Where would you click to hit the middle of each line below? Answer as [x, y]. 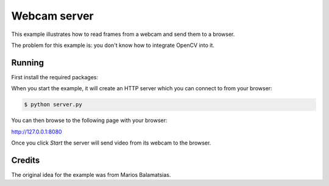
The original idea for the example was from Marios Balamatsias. [91, 174]
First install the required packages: [55, 77]
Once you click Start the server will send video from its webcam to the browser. [111, 143]
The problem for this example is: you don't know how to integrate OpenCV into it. [113, 45]
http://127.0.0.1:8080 [37, 132]
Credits [26, 160]
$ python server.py [53, 105]
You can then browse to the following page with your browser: [89, 120]
